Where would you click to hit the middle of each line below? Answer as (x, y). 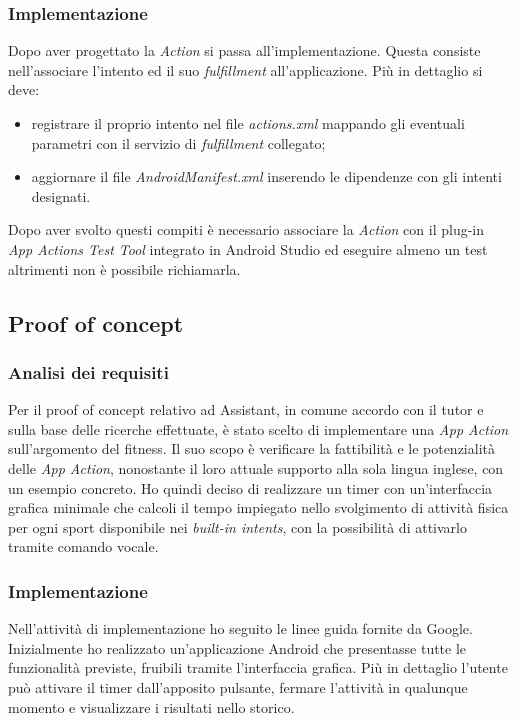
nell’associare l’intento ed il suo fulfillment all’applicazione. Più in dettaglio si (245, 69)
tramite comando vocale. (83, 546)
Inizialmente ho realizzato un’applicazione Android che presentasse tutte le (237, 647)
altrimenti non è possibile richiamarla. (124, 268)
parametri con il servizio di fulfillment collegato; (178, 142)
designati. (61, 195)
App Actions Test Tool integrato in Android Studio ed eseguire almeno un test (248, 248)
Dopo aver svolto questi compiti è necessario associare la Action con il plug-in (246, 229)
